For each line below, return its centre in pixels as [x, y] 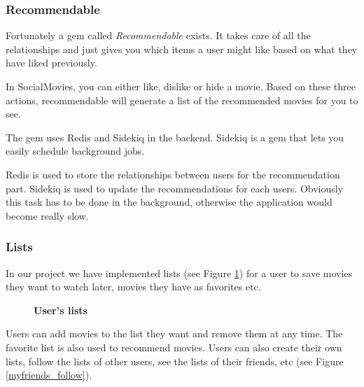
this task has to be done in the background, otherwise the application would [169, 202]
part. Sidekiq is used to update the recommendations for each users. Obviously [175, 188]
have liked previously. [51, 63]
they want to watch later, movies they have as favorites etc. [133, 287]
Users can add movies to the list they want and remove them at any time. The [174, 333]
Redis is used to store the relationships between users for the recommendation [173, 174]
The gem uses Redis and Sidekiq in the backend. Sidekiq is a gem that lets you [175, 137]
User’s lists [61, 310]
